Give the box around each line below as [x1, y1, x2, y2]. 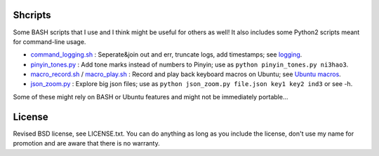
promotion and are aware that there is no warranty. [13, 139, 161, 148]
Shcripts [13, 9, 52, 21]
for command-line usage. [13, 37, 86, 45]
